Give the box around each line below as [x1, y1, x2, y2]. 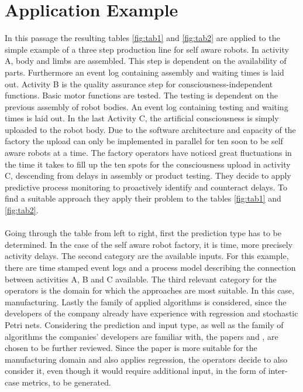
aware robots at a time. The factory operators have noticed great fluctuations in [5, 146, 292, 159]
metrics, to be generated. [22, 376, 111, 388]
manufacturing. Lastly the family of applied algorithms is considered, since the [5, 295, 287, 308]
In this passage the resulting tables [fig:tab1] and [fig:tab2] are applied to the [5, 32, 280, 44]
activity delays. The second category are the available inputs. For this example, [5, 250, 289, 262]
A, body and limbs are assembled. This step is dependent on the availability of [5, 54, 287, 67]
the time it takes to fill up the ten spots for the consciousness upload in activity [5, 158, 291, 170]
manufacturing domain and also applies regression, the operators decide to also [5, 353, 288, 365]
